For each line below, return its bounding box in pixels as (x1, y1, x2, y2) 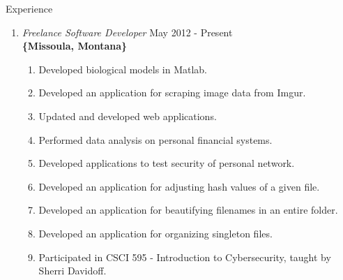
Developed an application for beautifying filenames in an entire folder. (38, 202, 338, 217)
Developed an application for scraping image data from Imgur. (38, 85, 306, 100)
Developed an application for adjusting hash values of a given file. (38, 179, 320, 193)
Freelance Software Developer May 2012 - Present (22, 24, 233, 39)
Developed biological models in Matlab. (38, 61, 207, 76)
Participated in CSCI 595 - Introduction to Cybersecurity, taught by (38, 249, 331, 264)
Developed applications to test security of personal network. (38, 156, 295, 170)
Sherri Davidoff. (38, 263, 107, 278)
